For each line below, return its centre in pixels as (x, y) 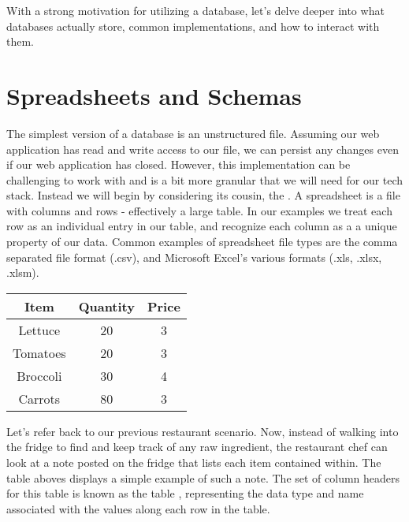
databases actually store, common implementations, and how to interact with (193, 26)
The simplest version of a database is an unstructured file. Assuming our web (193, 133)
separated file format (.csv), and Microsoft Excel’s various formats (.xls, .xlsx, (194, 257)
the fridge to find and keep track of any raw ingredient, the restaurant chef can (197, 447)
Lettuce (39, 330)
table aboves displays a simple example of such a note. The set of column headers (203, 477)
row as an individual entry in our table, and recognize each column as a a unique (202, 226)
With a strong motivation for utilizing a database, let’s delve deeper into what (195, 10)
